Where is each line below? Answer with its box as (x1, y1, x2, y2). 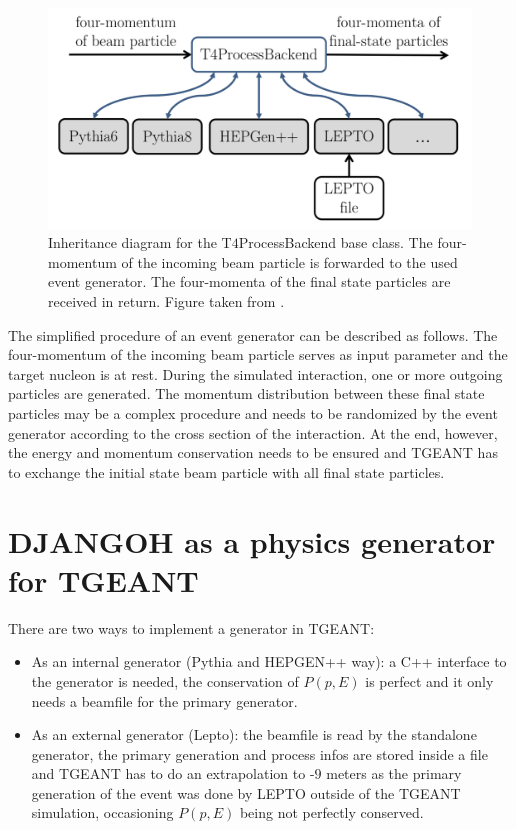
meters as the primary (326, 763, 462, 784)
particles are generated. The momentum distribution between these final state (8, 383, 485, 404)
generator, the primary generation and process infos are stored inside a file (31, 743, 488, 764)
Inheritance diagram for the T (48, 232, 232, 253)
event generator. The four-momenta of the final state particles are (48, 271, 451, 292)
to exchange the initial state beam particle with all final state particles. (8, 461, 445, 482)
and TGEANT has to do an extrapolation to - (31, 763, 315, 784)
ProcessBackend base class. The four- (238, 232, 467, 253)
